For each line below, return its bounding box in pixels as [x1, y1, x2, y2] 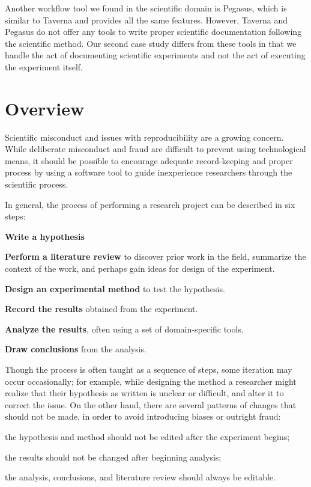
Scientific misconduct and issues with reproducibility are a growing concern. [5, 130, 284, 143]
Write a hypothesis [5, 230, 85, 242]
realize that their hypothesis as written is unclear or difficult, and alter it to [5, 387, 284, 399]
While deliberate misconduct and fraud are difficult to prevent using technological [5, 142, 306, 155]
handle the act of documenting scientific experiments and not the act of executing [5, 49, 306, 61]
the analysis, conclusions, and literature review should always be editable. [5, 471, 276, 483]
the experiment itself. [5, 60, 83, 73]
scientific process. [5, 178, 68, 191]
